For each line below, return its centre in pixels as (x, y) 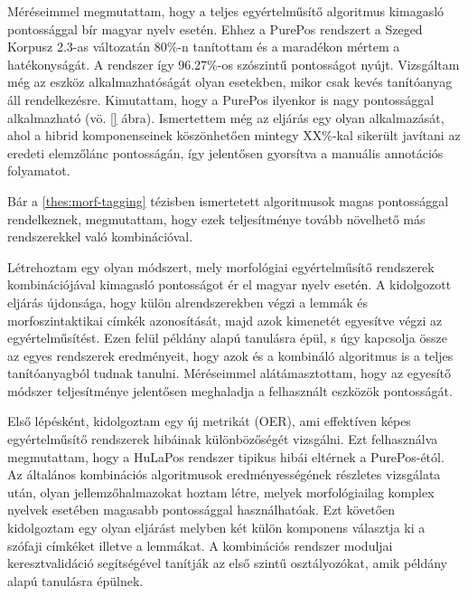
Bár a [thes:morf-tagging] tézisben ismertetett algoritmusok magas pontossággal (228, 200)
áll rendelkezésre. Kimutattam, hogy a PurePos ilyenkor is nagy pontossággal (221, 99)
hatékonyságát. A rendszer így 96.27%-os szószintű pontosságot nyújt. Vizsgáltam (234, 64)
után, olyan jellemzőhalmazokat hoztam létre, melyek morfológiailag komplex (221, 492)
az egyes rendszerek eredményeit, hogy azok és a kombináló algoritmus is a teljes (230, 355)
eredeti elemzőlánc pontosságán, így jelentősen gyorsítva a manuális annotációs (225, 152)
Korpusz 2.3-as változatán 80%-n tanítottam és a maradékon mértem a (204, 47)
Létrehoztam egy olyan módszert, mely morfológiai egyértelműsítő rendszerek (221, 266)
